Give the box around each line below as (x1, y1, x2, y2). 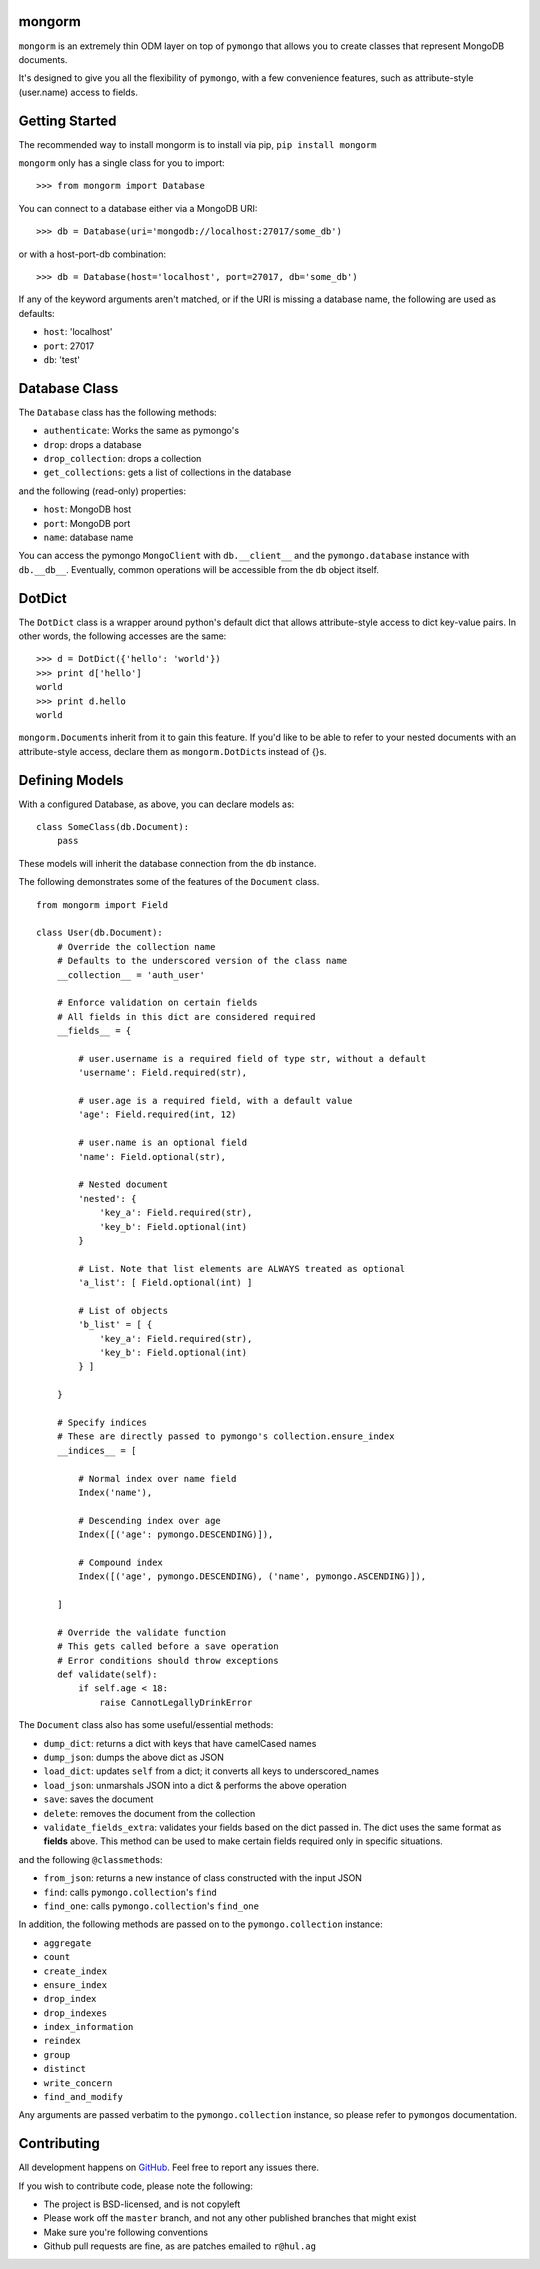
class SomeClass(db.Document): (36, 821, 190, 833)
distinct (43, 2063, 87, 2075)
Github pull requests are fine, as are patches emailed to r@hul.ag (43, 2240, 317, 2252)
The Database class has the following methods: (18, 406, 217, 418)
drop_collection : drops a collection (43, 452, 202, 464)
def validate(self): (56, 1669, 158, 1680)
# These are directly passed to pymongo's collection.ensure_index (56, 1431, 395, 1442)
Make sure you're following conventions (43, 2226, 209, 2238)
